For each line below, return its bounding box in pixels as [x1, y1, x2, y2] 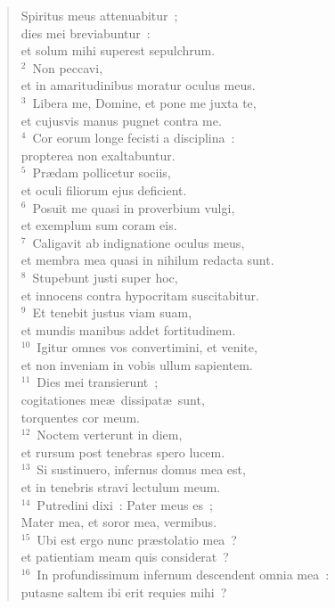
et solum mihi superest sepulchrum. [20, 41, 216, 60]
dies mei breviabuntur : [20, 23, 151, 42]
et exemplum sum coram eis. [20, 216, 177, 234]
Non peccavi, [32, 58, 103, 77]
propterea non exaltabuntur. [20, 145, 176, 164]
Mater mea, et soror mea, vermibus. [20, 513, 217, 531]
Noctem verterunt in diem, [37, 425, 183, 444]
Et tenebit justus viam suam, [32, 303, 192, 322]
